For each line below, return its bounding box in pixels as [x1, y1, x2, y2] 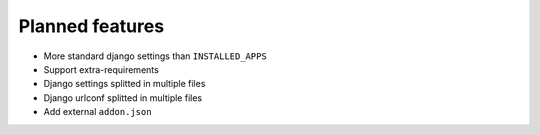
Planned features [18, 15, 165, 37]
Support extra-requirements [43, 63, 159, 75]
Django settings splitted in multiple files [43, 78, 206, 90]
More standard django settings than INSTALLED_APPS [43, 50, 267, 62]
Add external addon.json [43, 106, 152, 118]
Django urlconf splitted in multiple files [43, 91, 203, 104]
